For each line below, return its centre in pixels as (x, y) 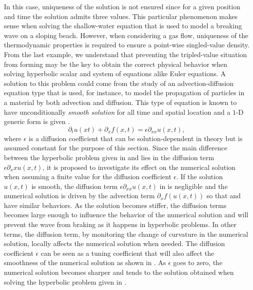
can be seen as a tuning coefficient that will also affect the (127, 253)
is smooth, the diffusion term (75, 186)
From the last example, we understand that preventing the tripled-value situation (126, 54)
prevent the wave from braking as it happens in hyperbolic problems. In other (120, 224)
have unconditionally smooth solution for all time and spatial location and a (117, 112)
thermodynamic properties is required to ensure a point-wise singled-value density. (127, 45)
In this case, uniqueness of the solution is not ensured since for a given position (122, 6)
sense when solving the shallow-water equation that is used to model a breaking (123, 26)
